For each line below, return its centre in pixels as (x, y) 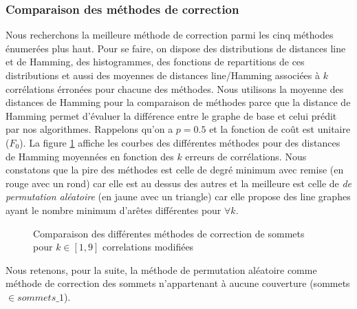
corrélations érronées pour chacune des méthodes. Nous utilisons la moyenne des (175, 88)
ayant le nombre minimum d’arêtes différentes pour (113, 210)
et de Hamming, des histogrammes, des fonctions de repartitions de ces (155, 62)
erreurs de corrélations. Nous (246, 156)
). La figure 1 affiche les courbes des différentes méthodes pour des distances (180, 142)
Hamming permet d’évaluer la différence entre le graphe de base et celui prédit (171, 115)
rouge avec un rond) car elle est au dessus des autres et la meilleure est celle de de (179, 183)
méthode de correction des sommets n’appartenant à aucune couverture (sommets (178, 283)
